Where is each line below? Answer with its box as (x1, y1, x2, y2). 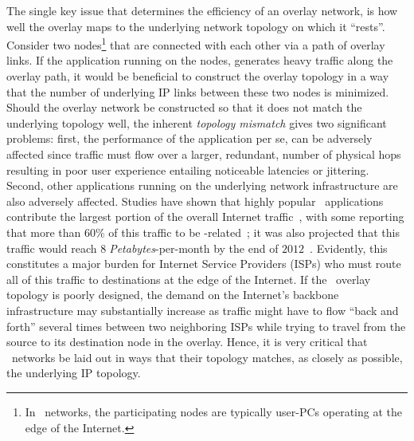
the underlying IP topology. (6, 364, 141, 381)
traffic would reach (6, 239, 97, 256)
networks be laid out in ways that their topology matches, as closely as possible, (11, 348, 403, 365)
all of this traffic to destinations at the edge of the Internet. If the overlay (6, 270, 371, 287)
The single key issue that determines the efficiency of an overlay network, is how (6, 2, 398, 18)
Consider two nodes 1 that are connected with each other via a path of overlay (6, 34, 385, 53)
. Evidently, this (310, 239, 388, 256)
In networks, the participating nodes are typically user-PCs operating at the (25, 403, 403, 419)
